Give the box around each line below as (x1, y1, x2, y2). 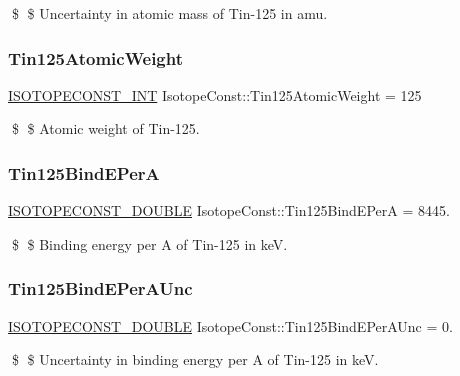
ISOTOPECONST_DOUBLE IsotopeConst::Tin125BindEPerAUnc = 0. (8, 315, 453, 336)
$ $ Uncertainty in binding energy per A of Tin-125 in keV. (11, 349, 379, 370)
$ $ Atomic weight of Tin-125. (11, 118, 200, 139)
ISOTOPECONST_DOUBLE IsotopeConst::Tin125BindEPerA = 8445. (8, 200, 450, 221)
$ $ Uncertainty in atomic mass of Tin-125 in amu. (11, 3, 328, 23)
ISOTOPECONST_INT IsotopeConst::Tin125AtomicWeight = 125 (8, 84, 422, 105)
